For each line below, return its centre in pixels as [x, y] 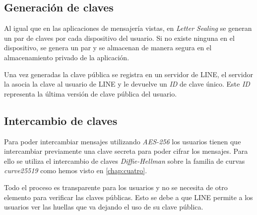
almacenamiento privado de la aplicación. [67, 57]
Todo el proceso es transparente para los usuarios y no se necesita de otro [116, 187]
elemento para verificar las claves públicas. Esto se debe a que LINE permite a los [128, 197]
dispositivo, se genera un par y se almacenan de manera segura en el [108, 48]
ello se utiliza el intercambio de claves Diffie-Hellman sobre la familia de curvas [125, 161]
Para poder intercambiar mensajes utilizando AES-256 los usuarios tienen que [123, 141]
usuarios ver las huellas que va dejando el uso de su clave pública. [104, 207]
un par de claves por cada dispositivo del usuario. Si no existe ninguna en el [119, 38]
